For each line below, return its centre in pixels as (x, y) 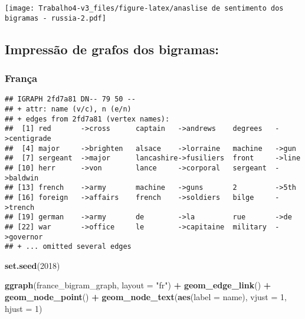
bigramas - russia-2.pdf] (55, 18)
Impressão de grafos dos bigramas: (112, 49)
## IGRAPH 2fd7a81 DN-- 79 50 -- (70, 99)
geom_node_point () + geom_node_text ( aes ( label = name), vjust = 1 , (146, 297)
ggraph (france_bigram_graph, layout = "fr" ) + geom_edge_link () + (138, 285)
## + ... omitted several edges (68, 247)
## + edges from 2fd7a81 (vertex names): (87, 119)
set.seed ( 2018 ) (32, 265)
